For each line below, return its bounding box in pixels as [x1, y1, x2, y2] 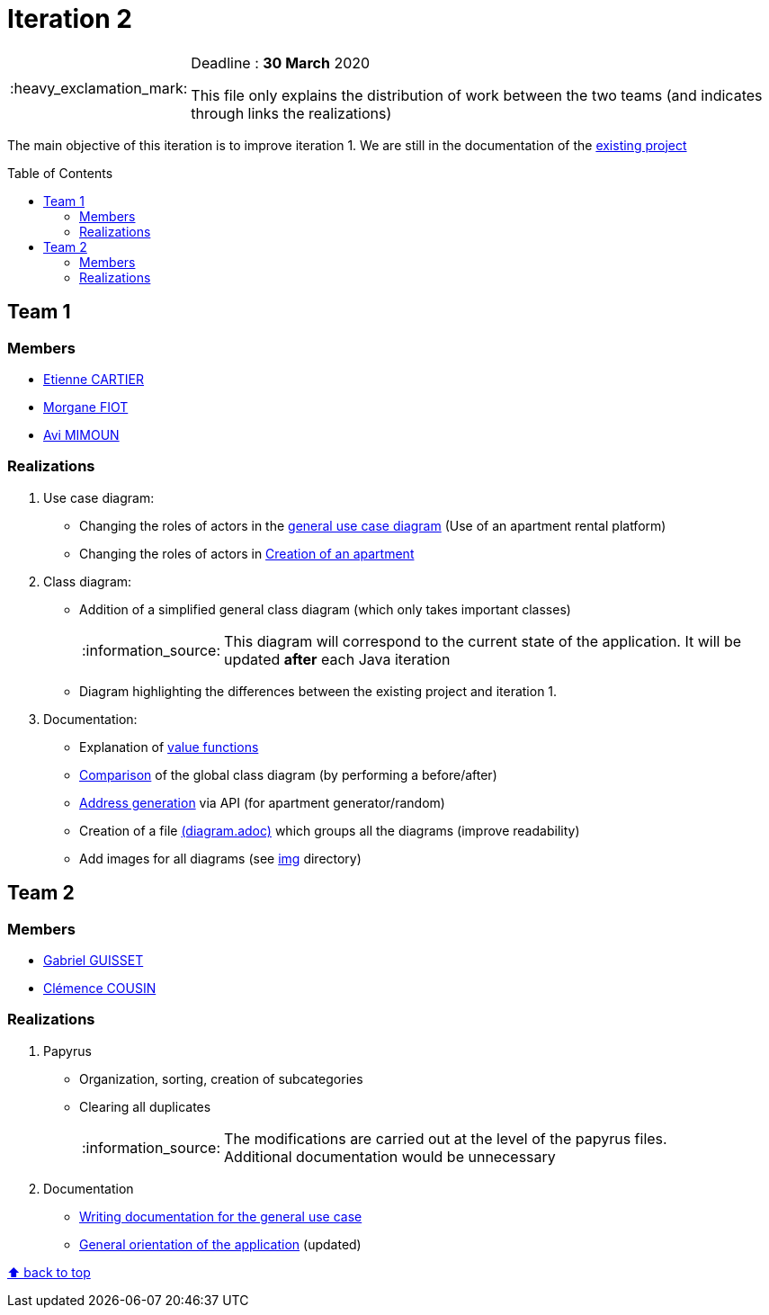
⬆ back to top [7, 1264, 91, 1280]
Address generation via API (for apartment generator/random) [79, 794, 445, 810]
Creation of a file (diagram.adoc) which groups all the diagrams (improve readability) [79, 822, 580, 838]
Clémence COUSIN [43, 980, 156, 996]
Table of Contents [7, 165, 113, 181]
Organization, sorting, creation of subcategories [79, 1070, 363, 1087]
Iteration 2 [7, 4, 132, 34]
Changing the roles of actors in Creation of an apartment [79, 545, 415, 561]
